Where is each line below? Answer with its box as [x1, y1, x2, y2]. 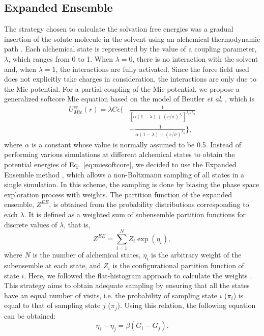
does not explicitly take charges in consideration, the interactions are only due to [4, 73, 256, 84]
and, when [4, 63, 37, 74]
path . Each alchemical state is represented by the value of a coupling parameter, [4, 43, 257, 54]
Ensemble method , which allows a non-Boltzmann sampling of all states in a [4, 169, 245, 179]
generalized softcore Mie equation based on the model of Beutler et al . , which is [4, 93, 255, 104]
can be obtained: [4, 310, 56, 321]
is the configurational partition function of [112, 260, 244, 271]
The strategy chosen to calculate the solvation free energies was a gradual [4, 23, 233, 34]
